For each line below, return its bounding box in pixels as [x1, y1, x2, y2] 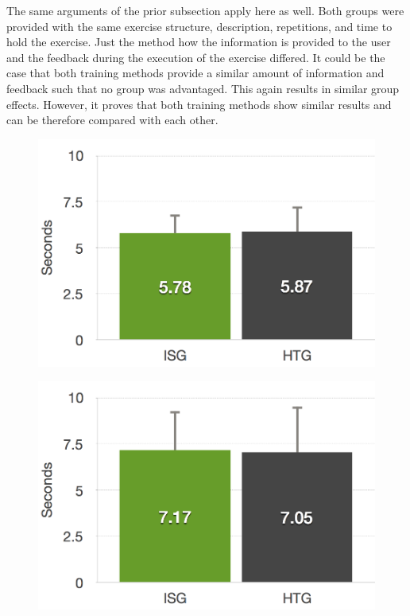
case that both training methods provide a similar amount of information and [6, 64, 385, 81]
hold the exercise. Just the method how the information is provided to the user [6, 33, 391, 50]
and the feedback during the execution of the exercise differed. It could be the [6, 49, 385, 65]
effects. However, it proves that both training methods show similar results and [6, 96, 392, 112]
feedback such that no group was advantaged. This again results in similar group [6, 80, 400, 96]
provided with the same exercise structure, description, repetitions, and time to [6, 18, 393, 34]
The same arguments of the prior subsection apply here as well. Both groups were [6, 2, 404, 18]
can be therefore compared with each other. [6, 111, 219, 128]
